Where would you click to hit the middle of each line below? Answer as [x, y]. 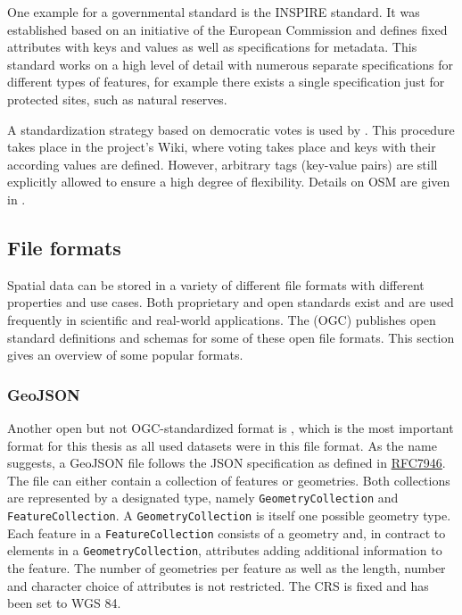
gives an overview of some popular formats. [125, 355]
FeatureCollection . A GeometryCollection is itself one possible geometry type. [229, 515]
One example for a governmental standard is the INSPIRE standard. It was [214, 12]
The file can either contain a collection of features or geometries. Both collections [229, 480]
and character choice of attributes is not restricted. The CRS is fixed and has [218, 585]
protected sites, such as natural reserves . [117, 99]
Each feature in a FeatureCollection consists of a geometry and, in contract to [227, 532]
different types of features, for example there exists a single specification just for [226, 82]
